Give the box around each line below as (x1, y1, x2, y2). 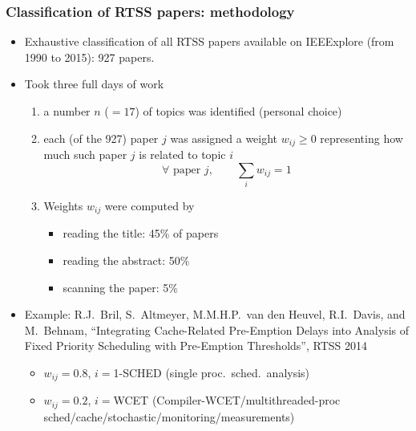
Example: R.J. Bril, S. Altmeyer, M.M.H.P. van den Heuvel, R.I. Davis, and (24, 306, 406, 323)
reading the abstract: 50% (63, 252, 190, 269)
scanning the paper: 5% (63, 279, 179, 295)
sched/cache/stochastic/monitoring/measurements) (43, 408, 295, 425)
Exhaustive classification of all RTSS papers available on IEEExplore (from (24, 33, 394, 50)
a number (43, 103, 91, 119)
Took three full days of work (24, 75, 164, 92)
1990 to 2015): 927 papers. (24, 48, 155, 65)
